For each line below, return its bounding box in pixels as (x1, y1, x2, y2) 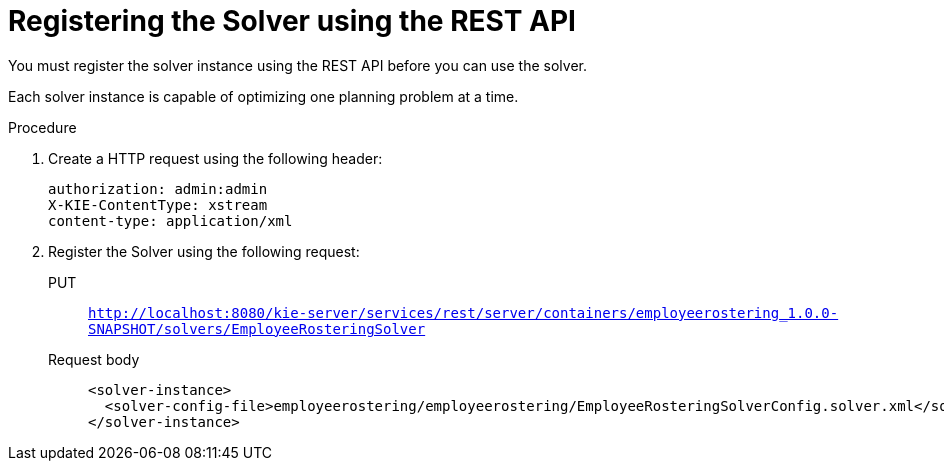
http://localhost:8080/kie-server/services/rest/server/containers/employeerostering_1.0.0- (88, 304, 839, 321)
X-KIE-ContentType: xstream (48, 196, 268, 213)
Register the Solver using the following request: (48, 242, 360, 260)
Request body (48, 350, 140, 368)
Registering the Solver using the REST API (8, 4, 576, 38)
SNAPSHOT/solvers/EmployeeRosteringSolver (88, 320, 426, 337)
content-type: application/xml (48, 212, 293, 229)
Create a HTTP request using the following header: (48, 149, 383, 167)
